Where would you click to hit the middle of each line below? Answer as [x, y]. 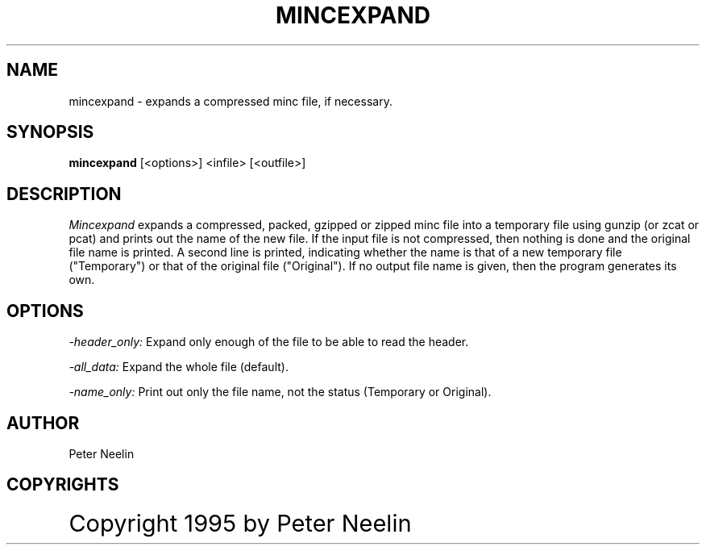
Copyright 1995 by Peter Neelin [240, 523]
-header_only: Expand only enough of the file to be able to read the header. [269, 342]
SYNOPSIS [50, 132]
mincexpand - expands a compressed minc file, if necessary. [230, 101]
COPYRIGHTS [63, 485]
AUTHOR [43, 423]
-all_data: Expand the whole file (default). [179, 367]
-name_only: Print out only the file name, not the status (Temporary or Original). [280, 392]
